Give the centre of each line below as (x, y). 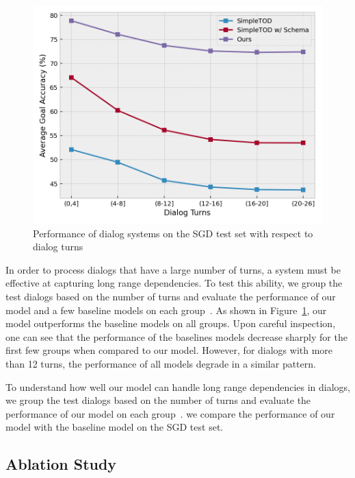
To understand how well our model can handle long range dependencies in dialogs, (178, 386)
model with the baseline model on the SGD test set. (115, 427)
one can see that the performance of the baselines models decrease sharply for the (176, 336)
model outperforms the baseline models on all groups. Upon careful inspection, (171, 323)
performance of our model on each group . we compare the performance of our (170, 413)
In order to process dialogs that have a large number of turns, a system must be (173, 269)
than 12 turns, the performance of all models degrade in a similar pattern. (161, 363)
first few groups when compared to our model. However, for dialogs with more (169, 350)
